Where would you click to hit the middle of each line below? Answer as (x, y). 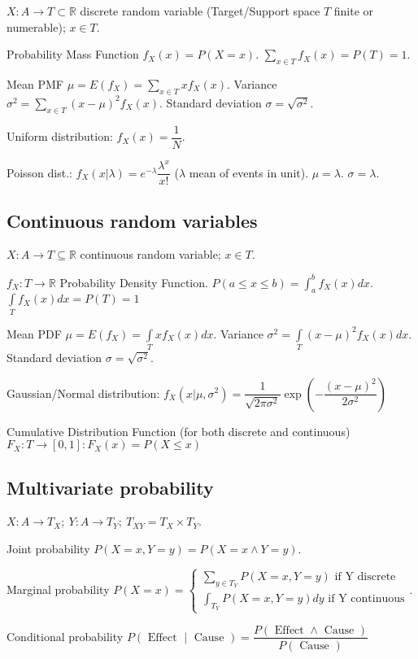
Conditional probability (65, 636)
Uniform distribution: (60, 136)
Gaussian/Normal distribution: (83, 393)
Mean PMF (35, 83)
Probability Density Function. (134, 282)
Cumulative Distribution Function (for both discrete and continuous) (179, 431)
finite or (354, 11)
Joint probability (48, 548)
